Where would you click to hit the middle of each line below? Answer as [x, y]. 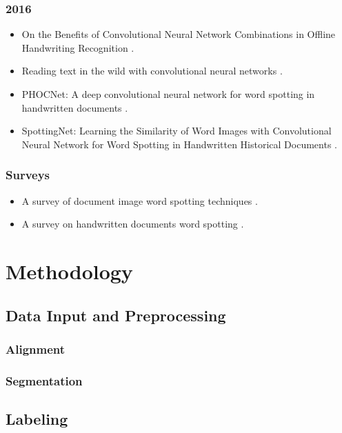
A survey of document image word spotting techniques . [140, 200]
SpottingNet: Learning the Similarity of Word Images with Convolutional [177, 131]
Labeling [37, 419]
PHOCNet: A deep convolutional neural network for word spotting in [168, 94]
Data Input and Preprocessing [116, 315]
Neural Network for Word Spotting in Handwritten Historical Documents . [179, 144]
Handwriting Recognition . [78, 47]
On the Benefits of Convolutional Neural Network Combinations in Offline [179, 34]
